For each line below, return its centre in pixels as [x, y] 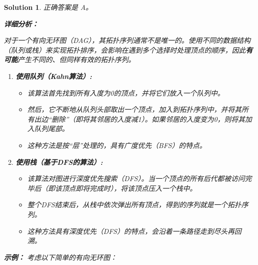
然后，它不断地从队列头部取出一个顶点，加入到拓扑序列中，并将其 [134, 109]
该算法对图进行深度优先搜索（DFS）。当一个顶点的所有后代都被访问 [136, 178]
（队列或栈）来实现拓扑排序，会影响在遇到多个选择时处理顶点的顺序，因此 [125, 50]
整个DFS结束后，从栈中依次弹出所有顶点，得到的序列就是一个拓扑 [134, 205]
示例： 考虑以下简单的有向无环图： [61, 257]
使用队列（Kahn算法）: [54, 76]
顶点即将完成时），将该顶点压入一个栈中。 [129, 188]
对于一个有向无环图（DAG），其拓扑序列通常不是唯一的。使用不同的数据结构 [127, 40]
